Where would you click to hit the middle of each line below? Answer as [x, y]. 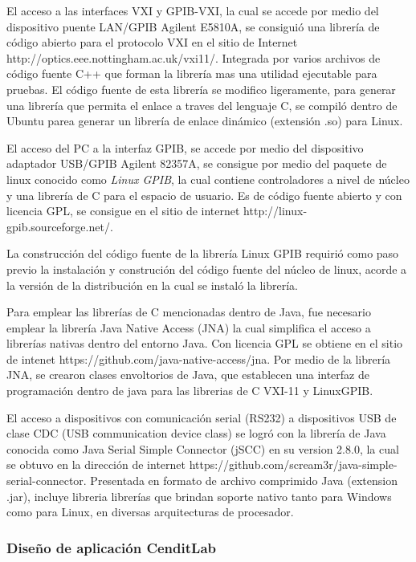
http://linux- [275, 211]
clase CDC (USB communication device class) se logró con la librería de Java [196, 433]
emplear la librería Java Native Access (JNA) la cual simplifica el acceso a [189, 327]
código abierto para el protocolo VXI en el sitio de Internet [152, 42]
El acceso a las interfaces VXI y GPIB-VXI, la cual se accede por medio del [193, 10]
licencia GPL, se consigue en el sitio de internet [123, 211]
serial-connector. [47, 481]
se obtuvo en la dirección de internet [96, 464]
